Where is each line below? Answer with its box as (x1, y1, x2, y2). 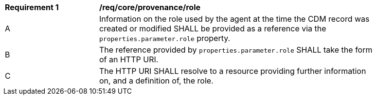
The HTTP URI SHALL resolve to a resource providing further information (99, 66, 366, 76)
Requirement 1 (5, 2, 59, 12)
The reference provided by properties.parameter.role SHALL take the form (99, 45, 373, 55)
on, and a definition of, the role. (99, 76, 214, 85)
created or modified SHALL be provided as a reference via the (99, 24, 326, 33)
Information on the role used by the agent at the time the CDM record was (99, 14, 370, 24)
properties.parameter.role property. (99, 33, 231, 43)
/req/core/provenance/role (99, 2, 200, 12)
